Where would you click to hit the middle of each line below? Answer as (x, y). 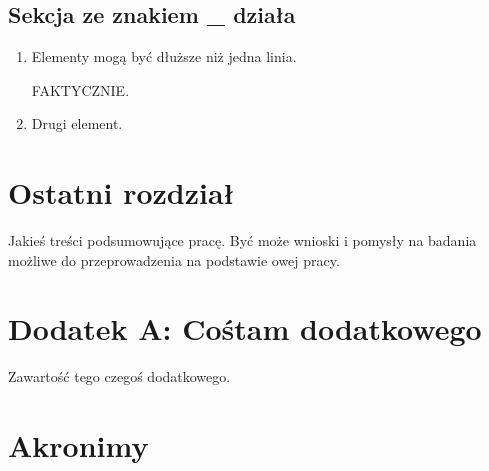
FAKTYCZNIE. (80, 89)
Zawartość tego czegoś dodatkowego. (119, 376)
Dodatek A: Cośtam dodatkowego (245, 328)
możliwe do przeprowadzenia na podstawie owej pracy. (174, 259)
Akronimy (78, 445)
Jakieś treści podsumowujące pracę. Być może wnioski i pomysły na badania (242, 240)
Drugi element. (77, 123)
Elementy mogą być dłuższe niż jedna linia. (164, 56)
